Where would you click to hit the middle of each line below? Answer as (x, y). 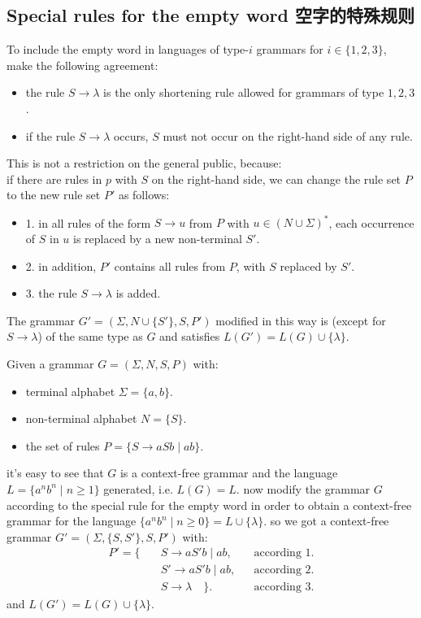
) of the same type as (90, 336)
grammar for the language (72, 521)
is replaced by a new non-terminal (158, 239)
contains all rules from (170, 265)
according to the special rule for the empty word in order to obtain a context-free (209, 505)
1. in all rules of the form (88, 222)
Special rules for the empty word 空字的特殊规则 (210, 15)
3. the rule (51, 293)
